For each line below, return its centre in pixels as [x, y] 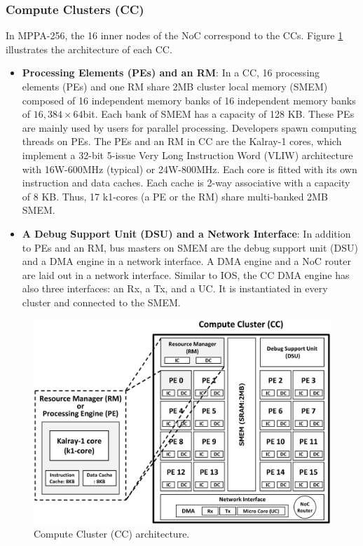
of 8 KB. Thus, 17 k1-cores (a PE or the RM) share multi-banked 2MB [175, 196]
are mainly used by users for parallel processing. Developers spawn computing [189, 127]
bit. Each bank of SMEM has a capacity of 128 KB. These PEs [219, 114]
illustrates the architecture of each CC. [89, 49]
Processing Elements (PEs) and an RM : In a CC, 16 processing [171, 73]
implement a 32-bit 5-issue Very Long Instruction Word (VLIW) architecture [187, 155]
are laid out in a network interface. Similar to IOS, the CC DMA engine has [186, 274]
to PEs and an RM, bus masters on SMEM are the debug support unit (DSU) [190, 247]
